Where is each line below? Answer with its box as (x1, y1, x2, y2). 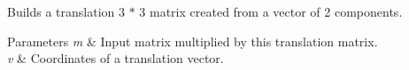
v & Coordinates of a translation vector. (7, 49, 224, 67)
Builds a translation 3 (7, 3, 126, 20)
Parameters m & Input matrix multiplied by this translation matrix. (7, 31, 378, 50)
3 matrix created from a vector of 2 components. (139, 3, 403, 20)
